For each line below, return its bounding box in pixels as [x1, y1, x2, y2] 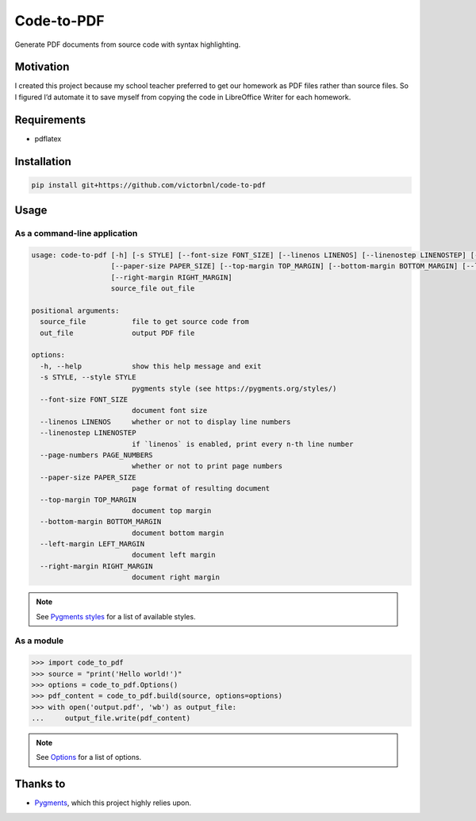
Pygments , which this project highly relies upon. [34, 798, 192, 808]
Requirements [14, 113, 86, 126]
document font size [131, 406, 208, 415]
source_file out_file [110, 284, 195, 293]
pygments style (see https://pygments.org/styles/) [131, 384, 337, 393]
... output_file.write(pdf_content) [31, 714, 190, 723]
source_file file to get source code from [40, 318, 249, 326]
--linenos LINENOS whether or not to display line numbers [40, 417, 291, 426]
